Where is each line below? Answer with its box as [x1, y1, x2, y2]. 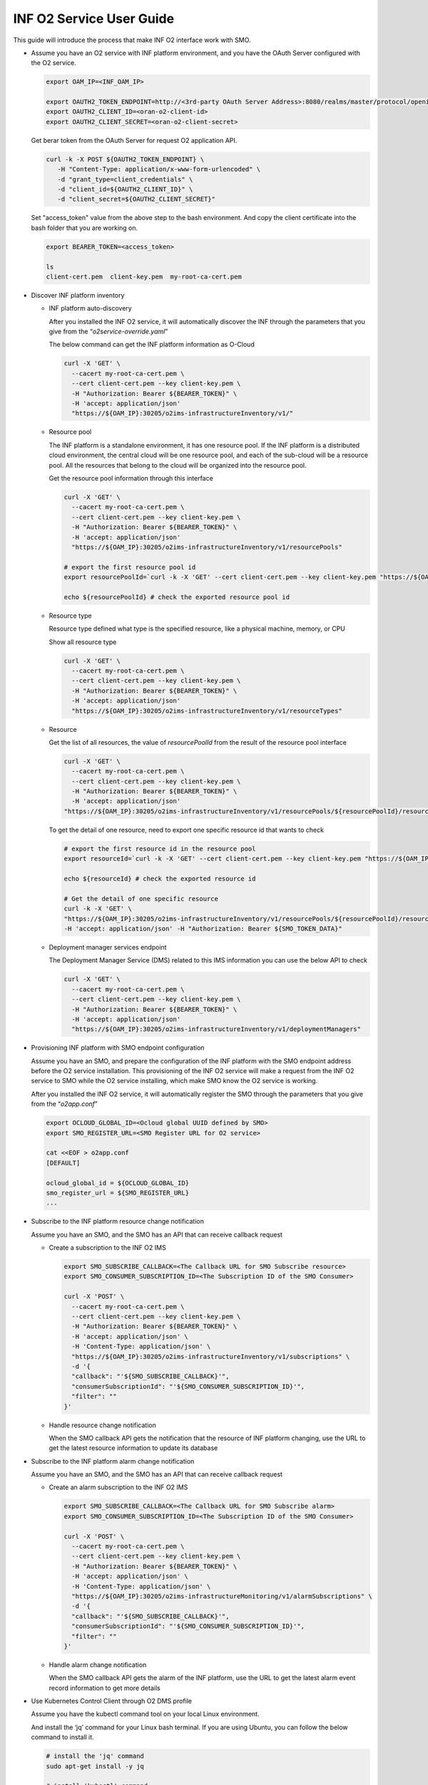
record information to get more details [49, 1684, 160, 1692]
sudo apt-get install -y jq [46, 1762, 144, 1770]
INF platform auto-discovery [49, 304, 132, 313]
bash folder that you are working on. [31, 223, 138, 232]
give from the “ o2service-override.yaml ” [49, 327, 168, 336]
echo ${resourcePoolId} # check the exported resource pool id [63, 593, 290, 601]
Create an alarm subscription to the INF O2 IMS [49, 1483, 188, 1492]
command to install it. [31, 1733, 94, 1741]
